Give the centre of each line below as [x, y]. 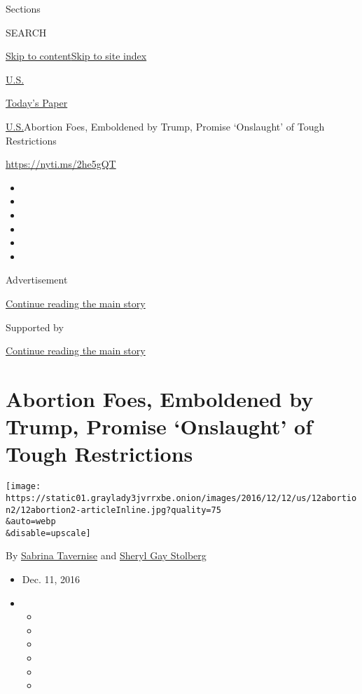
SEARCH [26, 32]
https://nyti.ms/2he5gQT [61, 164]
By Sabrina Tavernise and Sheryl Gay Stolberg [106, 555]
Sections [23, 8]
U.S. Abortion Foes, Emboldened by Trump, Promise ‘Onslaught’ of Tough [165, 126]
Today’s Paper [37, 103]
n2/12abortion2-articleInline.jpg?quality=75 [113, 510]
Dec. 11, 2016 [51, 579]
